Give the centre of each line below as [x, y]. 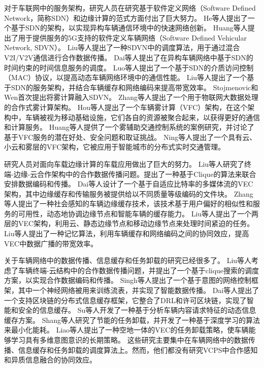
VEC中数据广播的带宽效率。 [51, 243]
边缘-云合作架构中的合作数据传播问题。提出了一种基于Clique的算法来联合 [135, 174]
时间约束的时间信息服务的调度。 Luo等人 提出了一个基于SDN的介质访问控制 [129, 67]
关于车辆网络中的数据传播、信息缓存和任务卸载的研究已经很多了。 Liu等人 [128, 260]
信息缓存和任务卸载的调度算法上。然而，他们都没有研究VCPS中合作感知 [138, 349]
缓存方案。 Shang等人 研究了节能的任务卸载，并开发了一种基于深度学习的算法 [132, 320]
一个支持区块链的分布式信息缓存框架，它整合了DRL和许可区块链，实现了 [125, 300]
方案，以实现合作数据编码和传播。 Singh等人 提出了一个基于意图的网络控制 [128, 280]
